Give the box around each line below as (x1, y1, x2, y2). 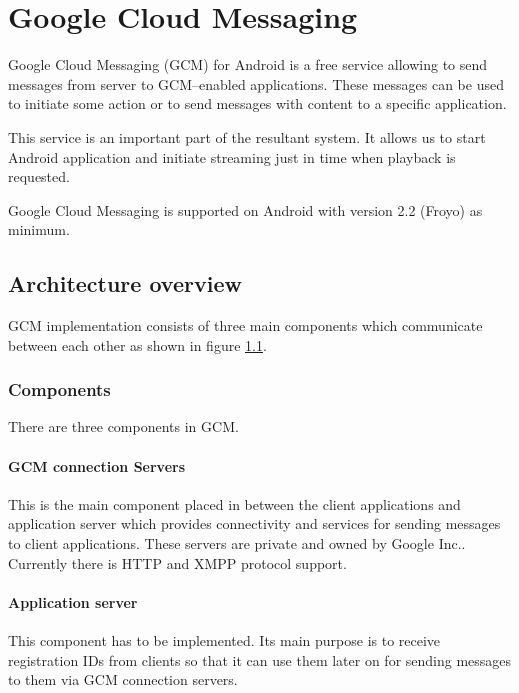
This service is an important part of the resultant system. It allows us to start (8, 126, 486, 147)
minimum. (8, 219, 70, 240)
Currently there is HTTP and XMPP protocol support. (8, 552, 347, 573)
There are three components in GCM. (8, 416, 239, 437)
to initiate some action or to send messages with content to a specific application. (8, 93, 507, 114)
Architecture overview (8, 268, 242, 299)
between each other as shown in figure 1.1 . (8, 334, 267, 355)
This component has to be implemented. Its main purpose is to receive (8, 630, 441, 651)
